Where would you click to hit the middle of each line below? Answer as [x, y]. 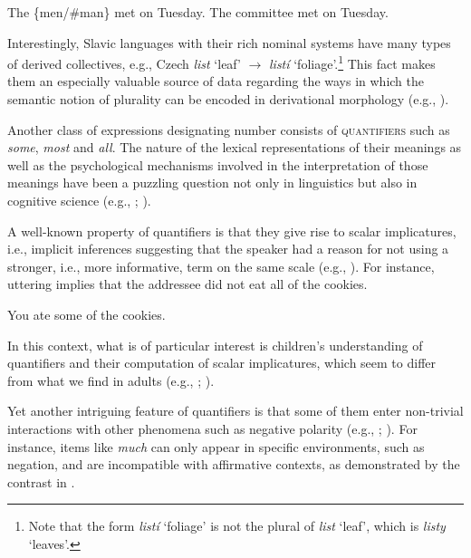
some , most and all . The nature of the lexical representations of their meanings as [235, 147]
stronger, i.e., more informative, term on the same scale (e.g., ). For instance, [221, 266]
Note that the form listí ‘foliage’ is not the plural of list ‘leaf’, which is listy [237, 526]
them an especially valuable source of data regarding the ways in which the [216, 81]
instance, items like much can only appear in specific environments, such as [216, 446]
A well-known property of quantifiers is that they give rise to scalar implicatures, [232, 231]
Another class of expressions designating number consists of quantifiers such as [229, 129]
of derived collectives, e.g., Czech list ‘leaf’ [124, 63]
